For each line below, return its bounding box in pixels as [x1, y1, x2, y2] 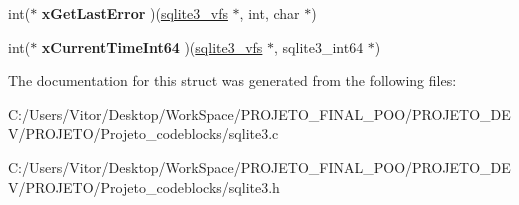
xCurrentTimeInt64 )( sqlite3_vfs [41, 36, 263, 57]
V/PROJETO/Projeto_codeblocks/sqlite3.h [8, 176, 280, 197]
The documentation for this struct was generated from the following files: [8, 70, 457, 91]
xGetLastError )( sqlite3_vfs [41, 3, 228, 23]
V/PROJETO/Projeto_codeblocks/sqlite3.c [8, 123, 279, 144]
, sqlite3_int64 [274, 36, 364, 57]
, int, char [239, 3, 300, 23]
